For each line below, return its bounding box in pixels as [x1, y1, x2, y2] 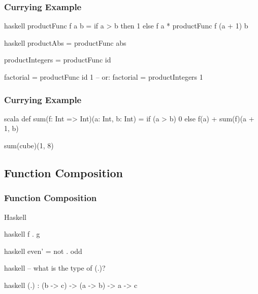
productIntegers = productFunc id [4, 54, 111, 65]
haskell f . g [4, 228, 40, 239]
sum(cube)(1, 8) [4, 140, 54, 150]
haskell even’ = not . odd [4, 245, 82, 256]
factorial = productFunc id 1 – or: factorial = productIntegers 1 [4, 72, 203, 82]
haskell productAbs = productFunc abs [4, 37, 126, 48]
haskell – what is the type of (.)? [4, 263, 106, 273]
